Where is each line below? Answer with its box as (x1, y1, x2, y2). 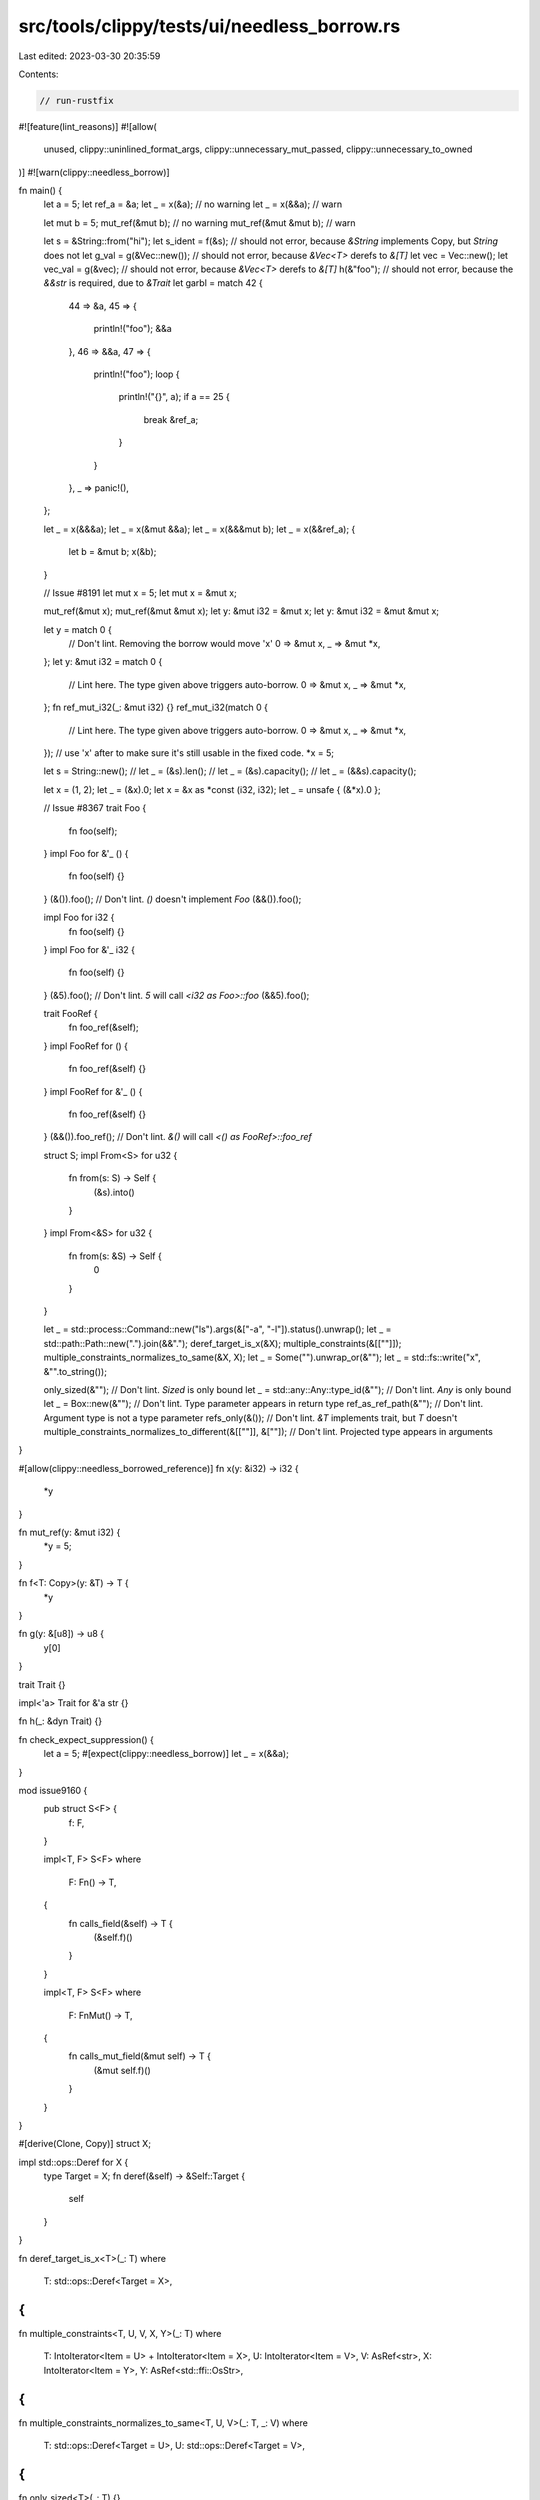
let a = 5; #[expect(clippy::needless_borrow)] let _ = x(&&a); (43, 1748, 289, 1760)
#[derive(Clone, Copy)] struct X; (18, 2138, 152, 2150)
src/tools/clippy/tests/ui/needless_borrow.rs (18, 15, 401, 37)
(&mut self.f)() (93, 2064, 152, 2076)
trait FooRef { (43, 1008, 99, 1020)
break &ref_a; (143, 413, 199, 425)
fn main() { (18, 185, 63, 197)
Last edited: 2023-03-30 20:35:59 (18, 50, 161, 62)
